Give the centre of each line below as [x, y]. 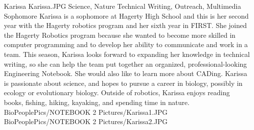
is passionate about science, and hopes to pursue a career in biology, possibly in [123, 83]
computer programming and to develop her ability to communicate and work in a [126, 44]
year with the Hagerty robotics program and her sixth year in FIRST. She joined [126, 25]
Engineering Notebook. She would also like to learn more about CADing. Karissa [126, 73]
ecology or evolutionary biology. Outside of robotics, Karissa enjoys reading [117, 92]
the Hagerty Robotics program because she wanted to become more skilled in [120, 35]
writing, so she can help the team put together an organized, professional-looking [126, 64]
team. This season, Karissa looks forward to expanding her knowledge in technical [127, 54]
